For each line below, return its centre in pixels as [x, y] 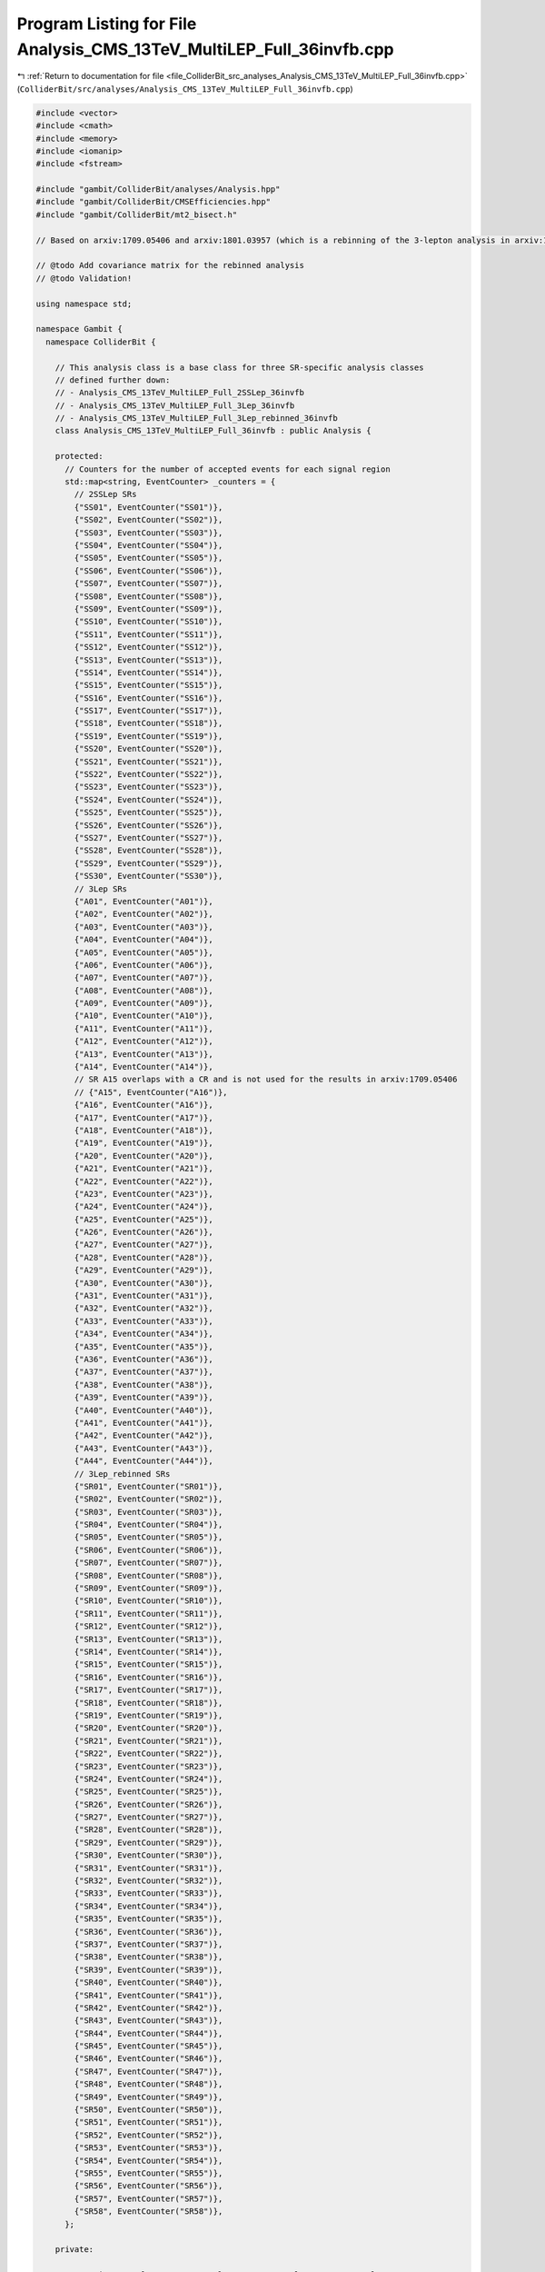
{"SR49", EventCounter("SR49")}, [149, 2097]
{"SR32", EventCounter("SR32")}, [149, 1881]
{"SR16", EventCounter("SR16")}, [149, 1677]
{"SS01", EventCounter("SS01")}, [149, 507]
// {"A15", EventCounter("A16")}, [151, 1092]
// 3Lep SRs [100, 889]
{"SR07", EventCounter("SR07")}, [149, 1563]
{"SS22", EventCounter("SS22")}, [149, 774]
